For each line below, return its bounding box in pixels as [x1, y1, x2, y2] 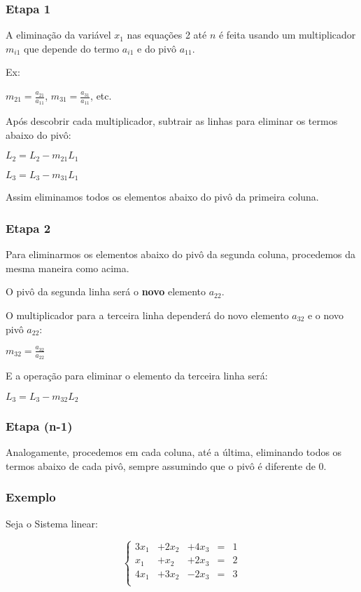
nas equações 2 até [127, 27, 207, 42]
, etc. [90, 88, 112, 102]
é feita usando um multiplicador [218, 27, 356, 42]
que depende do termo [24, 41, 120, 55]
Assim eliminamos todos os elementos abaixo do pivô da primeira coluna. [6, 189, 319, 204]
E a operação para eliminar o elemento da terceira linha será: [6, 368, 268, 383]
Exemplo [6, 488, 56, 506]
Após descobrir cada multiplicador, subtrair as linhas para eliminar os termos [6, 114, 338, 128]
